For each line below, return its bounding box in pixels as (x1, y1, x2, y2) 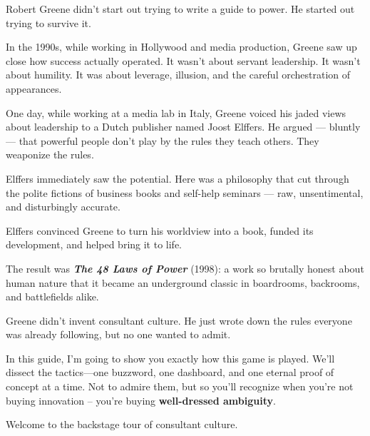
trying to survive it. (6, 15, 91, 30)
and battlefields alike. (6, 289, 99, 304)
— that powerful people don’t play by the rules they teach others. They (6, 133, 319, 148)
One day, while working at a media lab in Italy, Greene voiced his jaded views (6, 105, 346, 120)
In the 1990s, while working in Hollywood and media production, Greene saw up (6, 39, 357, 54)
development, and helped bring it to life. (6, 237, 183, 252)
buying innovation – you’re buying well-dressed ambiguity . (6, 392, 276, 407)
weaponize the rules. (6, 147, 94, 162)
